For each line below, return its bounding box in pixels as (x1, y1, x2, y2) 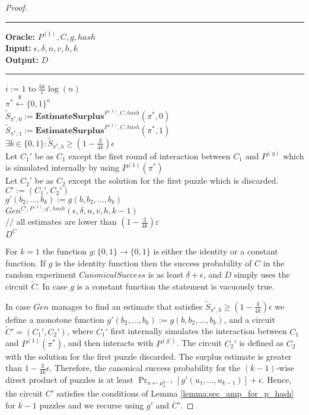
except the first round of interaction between (68, 149, 231, 162)
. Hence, (262, 373, 292, 385)
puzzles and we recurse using (39, 399, 144, 411)
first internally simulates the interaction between (110, 325, 287, 337)
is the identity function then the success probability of (55, 256, 252, 269)
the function (42, 244, 87, 257)
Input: (5, 42, 31, 54)
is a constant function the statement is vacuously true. (77, 279, 275, 292)
